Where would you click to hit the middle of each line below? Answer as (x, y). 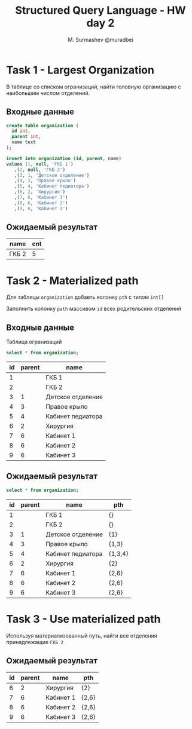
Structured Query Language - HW (100, 10)
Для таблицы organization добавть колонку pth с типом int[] (85, 297)
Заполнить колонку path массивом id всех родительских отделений (94, 309)
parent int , (27, 137)
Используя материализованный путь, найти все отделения (82, 635)
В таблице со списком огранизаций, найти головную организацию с (94, 87)
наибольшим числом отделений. (48, 93)
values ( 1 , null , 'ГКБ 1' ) (40, 164)
